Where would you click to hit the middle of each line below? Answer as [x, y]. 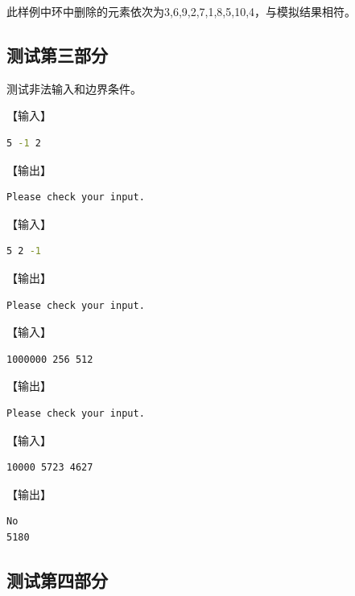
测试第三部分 [57, 54]
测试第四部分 [57, 580]
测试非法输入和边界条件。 [74, 88]
